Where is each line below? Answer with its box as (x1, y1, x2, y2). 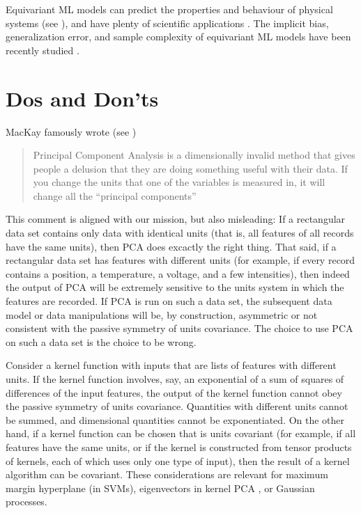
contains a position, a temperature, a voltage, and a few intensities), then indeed (6, 266, 350, 281)
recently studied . (6, 42, 79, 57)
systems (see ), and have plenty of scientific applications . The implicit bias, (6, 15, 329, 30)
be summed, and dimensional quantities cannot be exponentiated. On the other (6, 412, 345, 427)
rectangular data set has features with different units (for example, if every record (6, 253, 355, 267)
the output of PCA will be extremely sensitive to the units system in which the (6, 280, 344, 294)
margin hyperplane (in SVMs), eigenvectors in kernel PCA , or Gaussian (6, 480, 315, 495)
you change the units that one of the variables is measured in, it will (33, 175, 325, 189)
